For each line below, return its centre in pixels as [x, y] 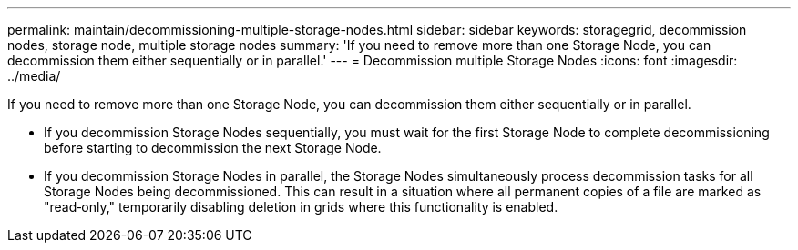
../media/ [34, 76]
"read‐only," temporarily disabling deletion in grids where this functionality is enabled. [301, 207]
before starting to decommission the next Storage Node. [213, 148]
